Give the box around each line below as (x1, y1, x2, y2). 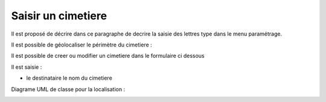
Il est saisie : (11, 63, 42, 71)
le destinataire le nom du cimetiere (26, 74, 113, 81)
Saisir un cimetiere (11, 9, 107, 22)
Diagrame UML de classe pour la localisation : (11, 85, 126, 93)
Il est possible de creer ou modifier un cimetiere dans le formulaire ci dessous (11, 52, 205, 60)
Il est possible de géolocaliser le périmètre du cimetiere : (11, 41, 152, 48)
